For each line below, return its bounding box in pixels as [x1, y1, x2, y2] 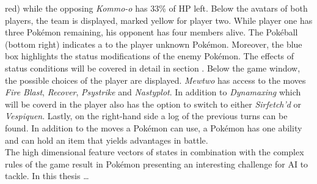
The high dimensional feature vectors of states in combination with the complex [5, 145, 304, 158]
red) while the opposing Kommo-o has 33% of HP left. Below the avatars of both [5, 2, 308, 14]
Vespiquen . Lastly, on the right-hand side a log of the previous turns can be [5, 109, 288, 122]
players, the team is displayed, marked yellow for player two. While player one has [5, 13, 313, 26]
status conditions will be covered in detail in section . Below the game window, [5, 61, 301, 74]
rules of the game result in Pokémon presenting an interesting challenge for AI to [5, 157, 308, 170]
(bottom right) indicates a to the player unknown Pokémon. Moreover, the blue [5, 37, 302, 50]
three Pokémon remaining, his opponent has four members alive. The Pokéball [5, 26, 298, 39]
